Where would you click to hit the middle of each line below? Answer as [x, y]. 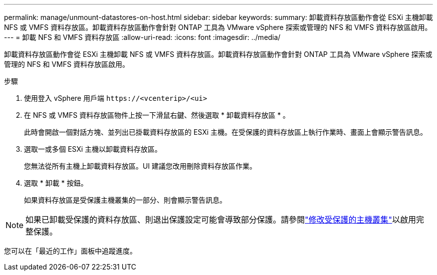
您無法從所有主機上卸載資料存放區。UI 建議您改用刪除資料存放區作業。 [140, 166]
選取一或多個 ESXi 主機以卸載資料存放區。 [93, 149]
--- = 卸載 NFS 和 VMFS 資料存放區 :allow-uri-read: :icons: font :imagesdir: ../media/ [142, 37]
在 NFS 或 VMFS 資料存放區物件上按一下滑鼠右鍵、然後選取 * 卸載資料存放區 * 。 [157, 115]
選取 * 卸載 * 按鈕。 [56, 183]
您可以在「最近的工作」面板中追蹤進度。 [70, 251]
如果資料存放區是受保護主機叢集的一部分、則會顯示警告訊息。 [125, 200]
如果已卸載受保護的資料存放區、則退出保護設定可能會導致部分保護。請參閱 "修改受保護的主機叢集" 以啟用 [221, 220]
